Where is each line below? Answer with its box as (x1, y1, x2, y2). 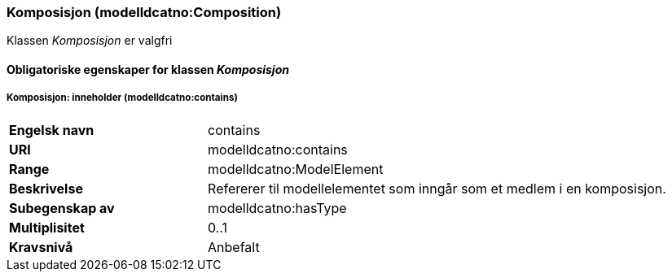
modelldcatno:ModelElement (208, 160, 384, 177)
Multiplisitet (9, 219, 85, 236)
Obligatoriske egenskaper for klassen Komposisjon (7, 62, 289, 76)
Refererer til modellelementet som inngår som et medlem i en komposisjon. (208, 180, 666, 197)
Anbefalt (208, 238, 260, 255)
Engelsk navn (9, 121, 94, 138)
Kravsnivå (9, 238, 73, 255)
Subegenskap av (9, 199, 115, 216)
